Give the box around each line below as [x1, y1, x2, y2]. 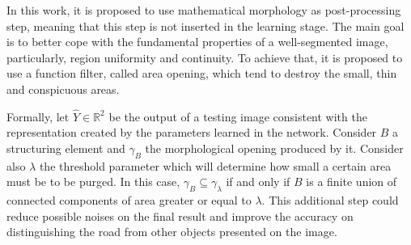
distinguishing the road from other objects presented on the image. [6, 223, 337, 240]
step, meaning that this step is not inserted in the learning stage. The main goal [6, 17, 405, 34]
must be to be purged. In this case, [6, 173, 180, 190]
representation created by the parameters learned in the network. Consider [6, 124, 377, 141]
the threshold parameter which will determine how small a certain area [39, 157, 392, 174]
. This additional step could [261, 192, 399, 209]
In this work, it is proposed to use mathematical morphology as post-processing [6, 2, 401, 18]
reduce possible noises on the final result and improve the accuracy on [6, 207, 354, 224]
